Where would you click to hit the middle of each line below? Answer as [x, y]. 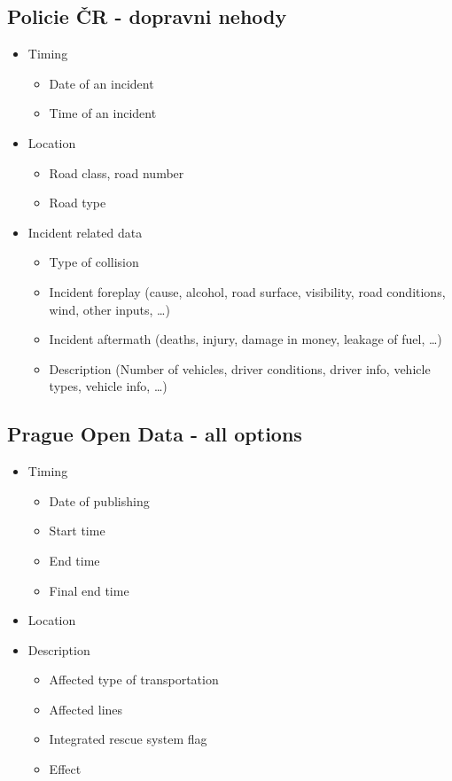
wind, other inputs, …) [109, 309]
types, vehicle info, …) [108, 386]
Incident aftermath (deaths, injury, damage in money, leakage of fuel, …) [245, 339]
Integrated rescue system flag [128, 739]
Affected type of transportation [134, 679]
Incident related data [85, 232]
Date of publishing [99, 500]
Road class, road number [117, 172]
